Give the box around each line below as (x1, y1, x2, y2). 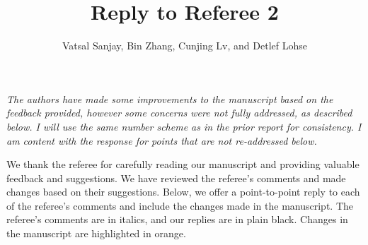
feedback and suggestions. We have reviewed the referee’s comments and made (6, 170, 346, 185)
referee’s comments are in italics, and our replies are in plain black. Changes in (6, 212, 348, 227)
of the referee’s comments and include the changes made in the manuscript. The (6, 198, 353, 213)
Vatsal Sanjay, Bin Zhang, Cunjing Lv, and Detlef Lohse (62, 38, 307, 53)
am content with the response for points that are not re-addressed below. (6, 133, 317, 148)
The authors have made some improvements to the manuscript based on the (6, 91, 333, 106)
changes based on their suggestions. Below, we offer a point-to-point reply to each (6, 184, 360, 199)
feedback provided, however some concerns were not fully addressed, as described (6, 105, 352, 120)
